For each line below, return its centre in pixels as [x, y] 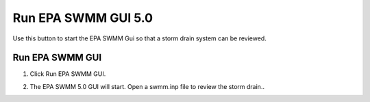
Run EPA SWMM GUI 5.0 [83, 18]
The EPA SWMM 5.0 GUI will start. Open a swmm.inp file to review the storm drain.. [147, 86]
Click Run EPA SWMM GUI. [68, 74]
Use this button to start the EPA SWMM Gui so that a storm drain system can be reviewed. [139, 38]
